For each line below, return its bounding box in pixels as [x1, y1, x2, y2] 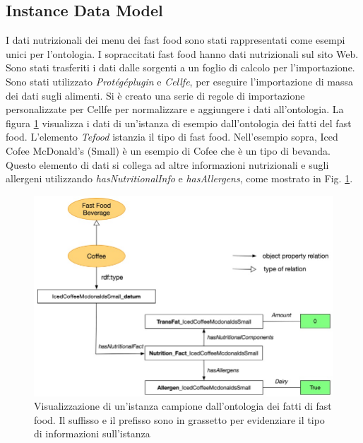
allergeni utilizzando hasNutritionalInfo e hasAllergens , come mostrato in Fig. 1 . [6, 171, 353, 186]
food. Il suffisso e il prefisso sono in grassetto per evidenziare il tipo [34, 412, 325, 427]
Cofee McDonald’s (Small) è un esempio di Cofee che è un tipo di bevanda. [6, 143, 331, 158]
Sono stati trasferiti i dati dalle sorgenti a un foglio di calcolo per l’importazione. [6, 60, 355, 75]
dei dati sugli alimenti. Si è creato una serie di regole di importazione [6, 88, 305, 102]
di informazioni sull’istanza [34, 426, 150, 441]
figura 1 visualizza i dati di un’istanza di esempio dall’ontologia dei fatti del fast [6, 115, 352, 130]
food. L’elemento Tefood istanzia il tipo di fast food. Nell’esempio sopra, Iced [6, 129, 338, 144]
